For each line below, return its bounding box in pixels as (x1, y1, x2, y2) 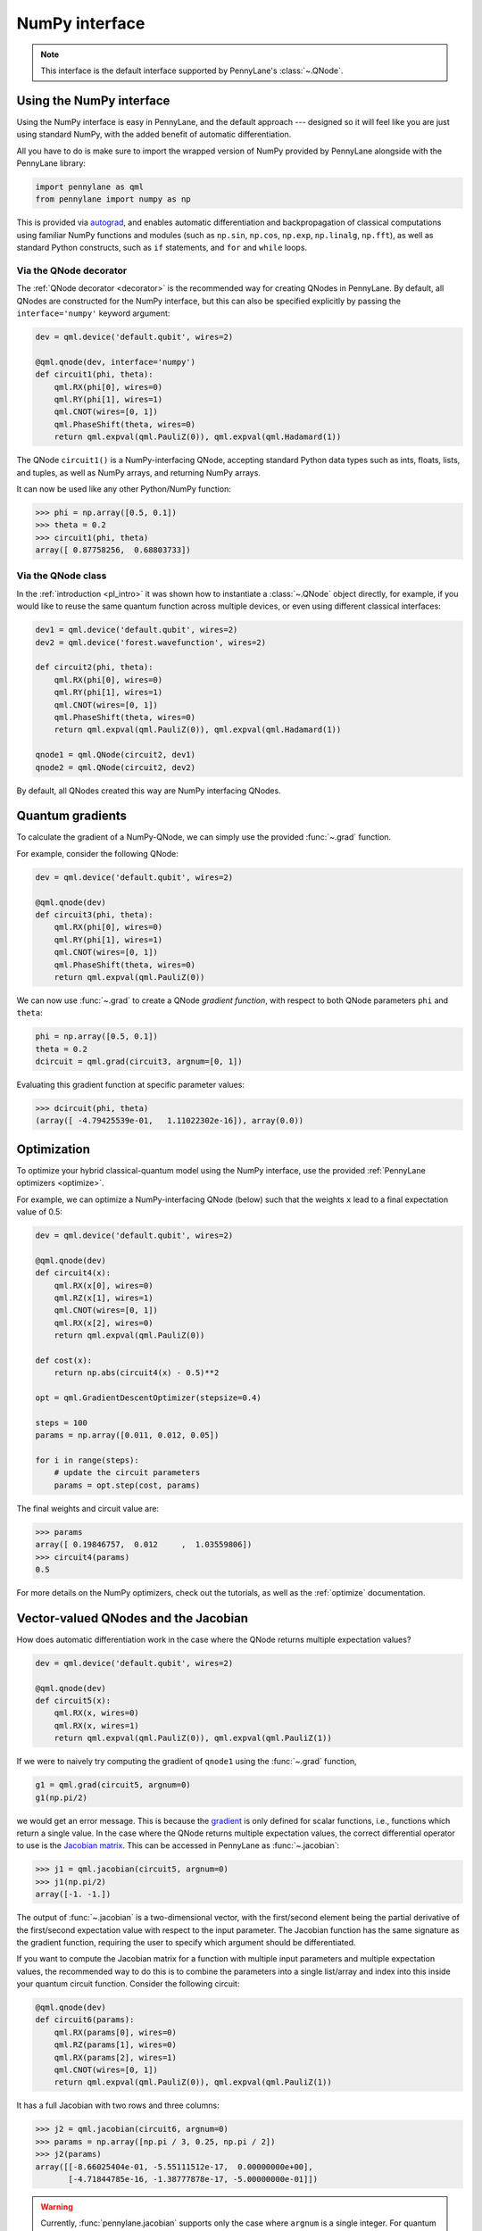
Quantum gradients (16, 809, 128, 824)
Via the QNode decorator (16, 264, 128, 277)
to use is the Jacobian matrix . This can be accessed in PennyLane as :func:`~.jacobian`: (16, 1840, 340, 1851)
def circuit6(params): (35, 2015, 135, 2025)
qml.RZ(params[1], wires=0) (54, 2040, 178, 2050)
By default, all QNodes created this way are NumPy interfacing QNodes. (16, 785, 281, 796)
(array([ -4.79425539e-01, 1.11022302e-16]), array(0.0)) (35, 1115, 304, 1126)
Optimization (16, 1141, 91, 1157)
